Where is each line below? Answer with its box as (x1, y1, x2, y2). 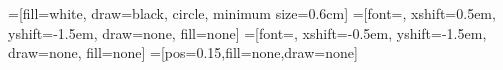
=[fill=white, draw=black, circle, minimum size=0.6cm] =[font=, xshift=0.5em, (8, 3, 496, 23)
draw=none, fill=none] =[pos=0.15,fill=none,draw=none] (8, 42, 358, 63)
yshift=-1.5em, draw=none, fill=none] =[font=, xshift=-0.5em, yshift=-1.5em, (8, 22, 487, 43)
